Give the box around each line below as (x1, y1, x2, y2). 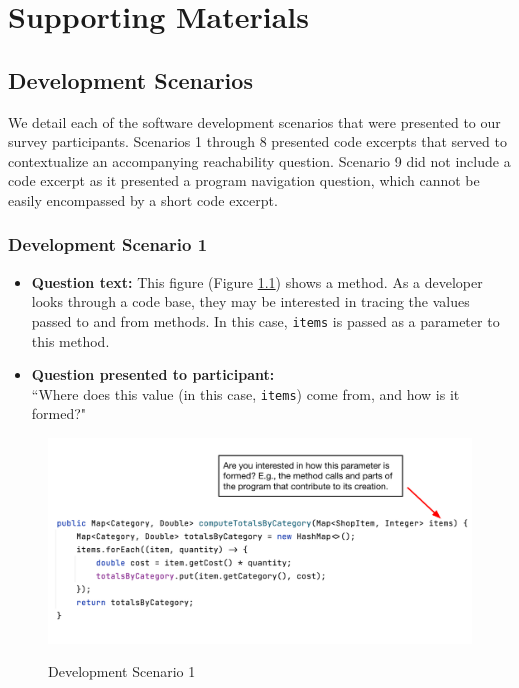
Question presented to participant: (31, 364, 275, 385)
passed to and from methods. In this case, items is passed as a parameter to (31, 310, 500, 331)
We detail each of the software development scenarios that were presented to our (8, 111, 501, 132)
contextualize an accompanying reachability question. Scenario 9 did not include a (8, 150, 511, 171)
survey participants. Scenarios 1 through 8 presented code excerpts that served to (8, 131, 507, 152)
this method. (31, 330, 110, 351)
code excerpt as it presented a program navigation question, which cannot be (8, 170, 480, 191)
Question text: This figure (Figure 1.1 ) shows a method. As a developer (31, 271, 483, 292)
